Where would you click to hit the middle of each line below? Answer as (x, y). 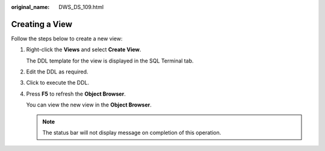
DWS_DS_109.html (81, 7)
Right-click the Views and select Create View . (84, 50)
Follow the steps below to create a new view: (67, 39)
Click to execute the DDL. (58, 83)
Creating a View (42, 24)
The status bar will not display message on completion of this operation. (132, 133)
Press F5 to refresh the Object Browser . (76, 94)
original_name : (30, 7)
